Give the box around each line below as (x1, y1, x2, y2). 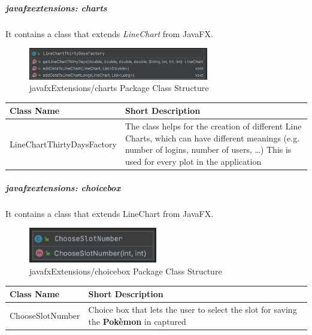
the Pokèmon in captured (88, 315, 186, 327)
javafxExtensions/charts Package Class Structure (29, 82, 209, 94)
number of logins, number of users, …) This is (125, 143, 292, 156)
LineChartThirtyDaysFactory (10, 137, 117, 150)
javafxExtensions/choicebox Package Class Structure (29, 264, 222, 277)
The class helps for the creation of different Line (125, 120, 302, 132)
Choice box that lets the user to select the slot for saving (88, 303, 297, 315)
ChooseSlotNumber (10, 309, 80, 321)
